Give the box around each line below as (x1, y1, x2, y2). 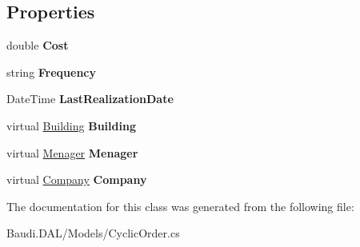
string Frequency (6, 63, 97, 80)
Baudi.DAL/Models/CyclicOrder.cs (6, 225, 180, 241)
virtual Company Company (6, 171, 147, 188)
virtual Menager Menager (6, 144, 138, 161)
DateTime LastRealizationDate (6, 90, 174, 107)
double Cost (6, 37, 69, 54)
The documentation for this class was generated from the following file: (6, 197, 354, 214)
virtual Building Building (6, 117, 136, 133)
